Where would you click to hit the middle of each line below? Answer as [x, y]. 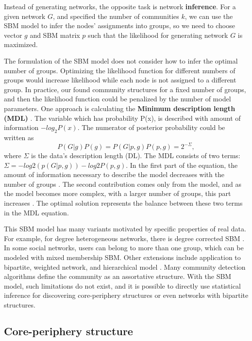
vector [13, 35]
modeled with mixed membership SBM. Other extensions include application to [122, 257]
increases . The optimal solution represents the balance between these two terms [123, 203]
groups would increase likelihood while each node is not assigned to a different [120, 80]
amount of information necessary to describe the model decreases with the [114, 174]
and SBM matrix [55, 35]
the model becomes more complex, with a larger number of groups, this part [118, 193]
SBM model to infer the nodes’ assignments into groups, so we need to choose [119, 25]
